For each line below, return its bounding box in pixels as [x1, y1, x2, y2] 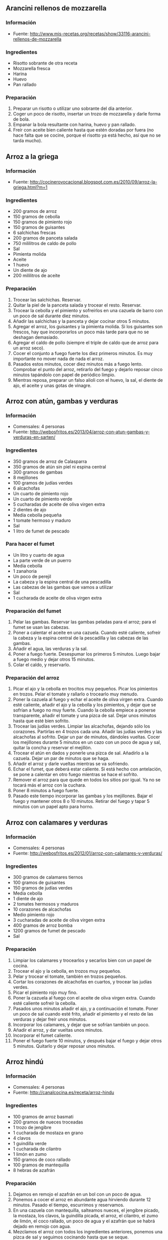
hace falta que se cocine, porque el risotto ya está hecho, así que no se [13, 132, 161, 138]
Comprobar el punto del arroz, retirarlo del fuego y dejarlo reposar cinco [13, 366, 162, 372]
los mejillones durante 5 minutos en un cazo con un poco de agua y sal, [13, 739, 161, 745]
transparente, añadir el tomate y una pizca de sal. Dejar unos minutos [13, 713, 157, 719]
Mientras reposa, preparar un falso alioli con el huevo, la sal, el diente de [13, 377, 163, 383]
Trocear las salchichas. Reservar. [13, 297, 82, 303]
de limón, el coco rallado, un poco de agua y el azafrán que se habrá [13, 1218, 155, 1224]
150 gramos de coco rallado [13, 1156, 71, 1162]
